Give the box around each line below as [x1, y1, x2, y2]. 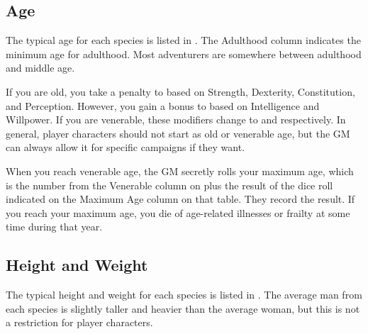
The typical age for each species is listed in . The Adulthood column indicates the [6, 33, 361, 48]
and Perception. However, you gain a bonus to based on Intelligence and [6, 98, 320, 113]
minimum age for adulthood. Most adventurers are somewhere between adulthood [6, 46, 362, 61]
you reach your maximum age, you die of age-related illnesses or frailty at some [6, 205, 350, 220]
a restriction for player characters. [6, 315, 153, 330]
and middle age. [6, 60, 75, 75]
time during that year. [6, 219, 103, 234]
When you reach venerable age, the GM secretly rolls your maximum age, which [6, 163, 354, 178]
